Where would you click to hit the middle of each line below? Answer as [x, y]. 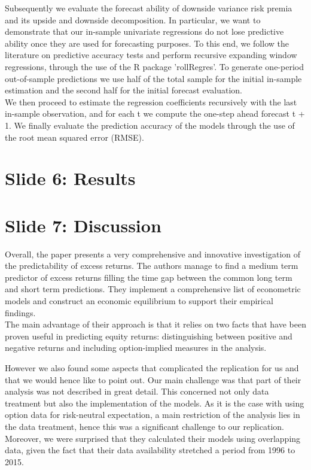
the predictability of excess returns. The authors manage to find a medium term [152, 266]
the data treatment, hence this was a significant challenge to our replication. [144, 426]
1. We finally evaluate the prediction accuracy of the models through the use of [150, 125]
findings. [20, 312]
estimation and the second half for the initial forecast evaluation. [124, 90]
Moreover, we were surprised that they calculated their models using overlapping [153, 438]
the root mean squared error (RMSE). [74, 137]
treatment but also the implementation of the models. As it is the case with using [155, 403]
